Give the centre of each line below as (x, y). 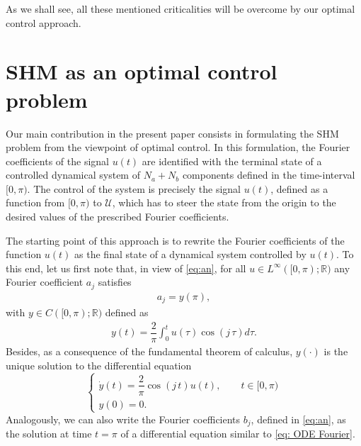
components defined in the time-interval (269, 175)
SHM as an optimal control (142, 71)
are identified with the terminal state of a (232, 161)
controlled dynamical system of (73, 175)
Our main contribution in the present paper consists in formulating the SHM (172, 133)
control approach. (44, 22)
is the (336, 351)
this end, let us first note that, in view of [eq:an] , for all (126, 268)
